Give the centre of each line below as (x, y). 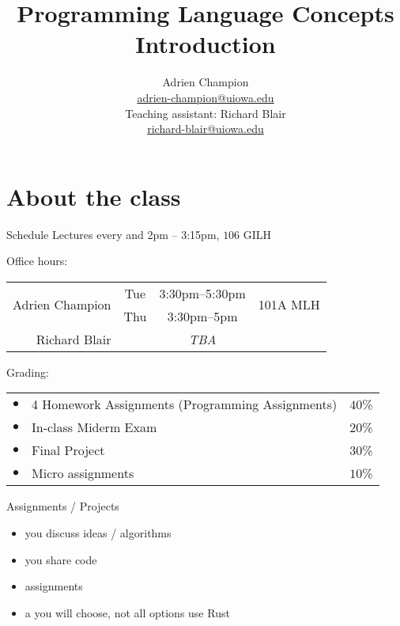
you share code (61, 559)
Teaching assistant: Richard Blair (206, 113)
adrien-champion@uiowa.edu (206, 97)
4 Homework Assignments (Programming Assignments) (185, 404)
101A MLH (289, 305)
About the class (94, 196)
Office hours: (37, 261)
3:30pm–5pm (202, 316)
